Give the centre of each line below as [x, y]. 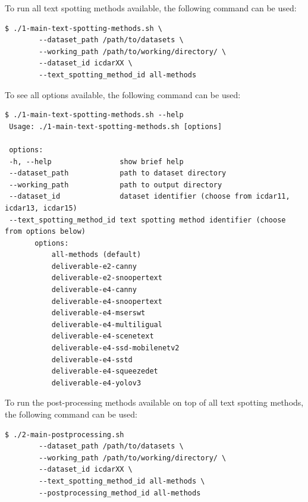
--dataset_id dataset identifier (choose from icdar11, [150, 197]
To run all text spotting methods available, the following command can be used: [151, 8]
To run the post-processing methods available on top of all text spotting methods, [154, 402]
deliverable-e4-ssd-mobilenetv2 [115, 348]
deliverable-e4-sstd [92, 360]
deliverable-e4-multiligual [107, 324]
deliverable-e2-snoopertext [107, 278]
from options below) [45, 232]
